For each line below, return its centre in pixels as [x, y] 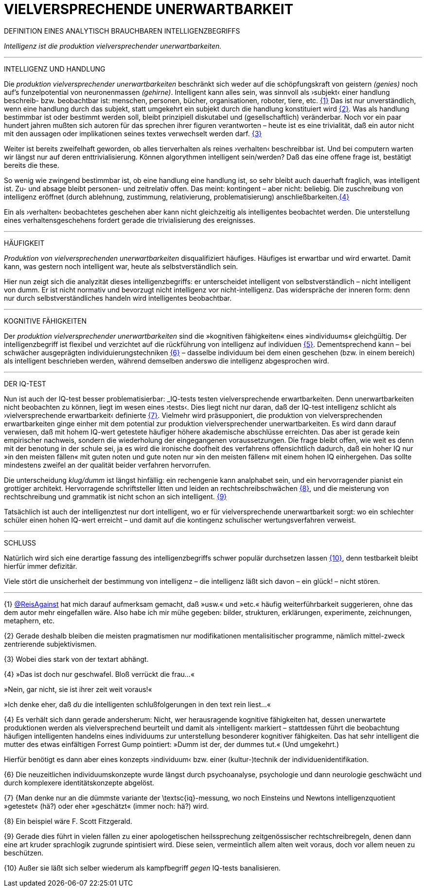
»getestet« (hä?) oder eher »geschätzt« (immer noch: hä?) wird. [106, 806]
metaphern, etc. [29, 620]
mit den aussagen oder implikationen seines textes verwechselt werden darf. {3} [133, 133]
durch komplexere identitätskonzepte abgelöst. [79, 782]
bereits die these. [32, 165]
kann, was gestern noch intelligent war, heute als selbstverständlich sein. [121, 266]
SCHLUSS [20, 543]
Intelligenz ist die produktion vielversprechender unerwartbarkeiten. [113, 46]
